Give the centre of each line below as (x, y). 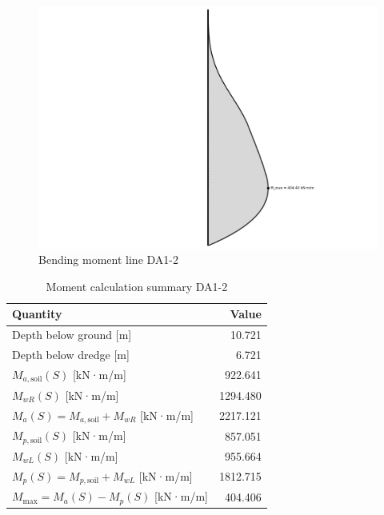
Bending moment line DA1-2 (108, 259)
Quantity (37, 314)
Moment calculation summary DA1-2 (137, 286)
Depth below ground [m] (72, 335)
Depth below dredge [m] (71, 355)
